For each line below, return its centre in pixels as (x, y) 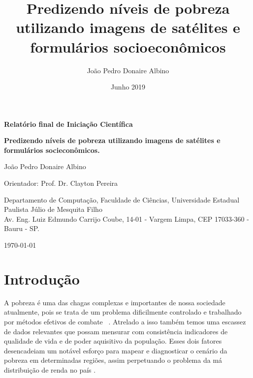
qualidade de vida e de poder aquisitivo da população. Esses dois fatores (113, 341)
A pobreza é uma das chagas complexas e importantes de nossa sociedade (115, 302)
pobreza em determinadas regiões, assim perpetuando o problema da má (113, 360)
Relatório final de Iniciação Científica (68, 124)
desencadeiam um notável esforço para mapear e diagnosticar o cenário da (116, 350)
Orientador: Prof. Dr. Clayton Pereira (61, 183)
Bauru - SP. (22, 228)
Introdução (42, 278)
